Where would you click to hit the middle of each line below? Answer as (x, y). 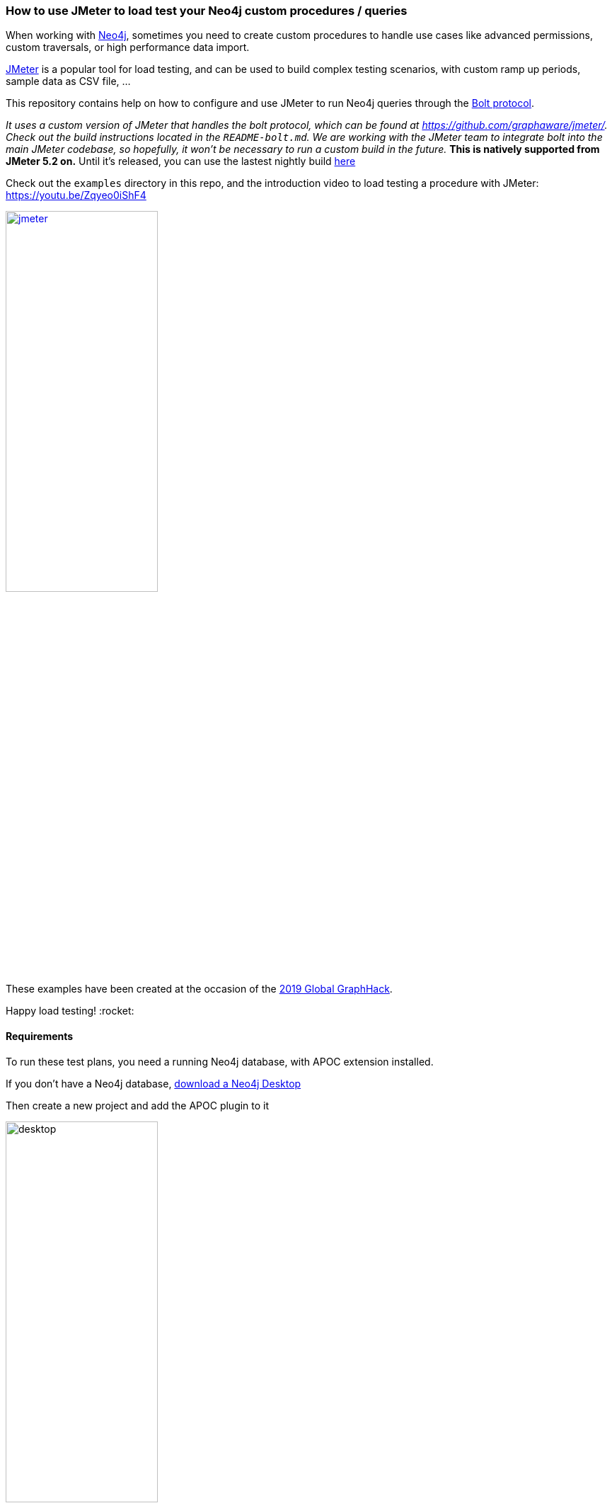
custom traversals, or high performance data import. (128, 47)
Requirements (40, 1036)
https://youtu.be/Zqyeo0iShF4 (76, 195)
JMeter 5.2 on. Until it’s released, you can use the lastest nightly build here (181, 161)
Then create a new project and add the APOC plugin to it (138, 1105)
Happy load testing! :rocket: (70, 1011)
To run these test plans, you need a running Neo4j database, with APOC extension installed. (220, 1061)
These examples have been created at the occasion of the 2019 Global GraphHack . (199, 989)
